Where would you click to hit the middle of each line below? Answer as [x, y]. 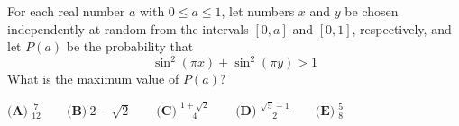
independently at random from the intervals [128, 28]
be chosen [372, 11]
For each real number [66, 11]
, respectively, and [402, 28]
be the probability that [130, 46]
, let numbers [258, 11]
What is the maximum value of [93, 79]
